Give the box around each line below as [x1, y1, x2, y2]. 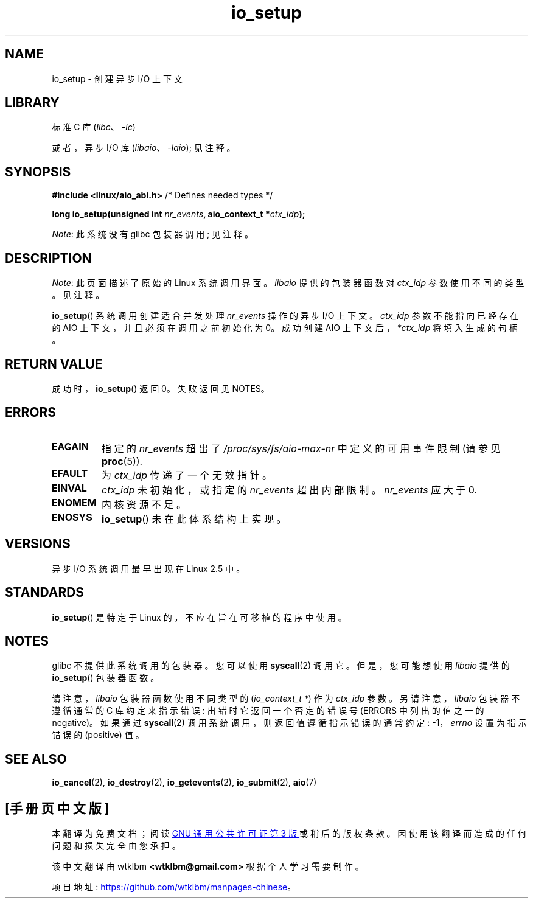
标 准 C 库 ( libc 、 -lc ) [52, 122, 136, 133]
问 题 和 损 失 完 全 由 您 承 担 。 [52, 840, 181, 851]
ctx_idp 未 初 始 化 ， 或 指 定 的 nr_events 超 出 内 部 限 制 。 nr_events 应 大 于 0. [102, 483, 478, 496]
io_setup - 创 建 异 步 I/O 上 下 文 [52, 73, 183, 84]
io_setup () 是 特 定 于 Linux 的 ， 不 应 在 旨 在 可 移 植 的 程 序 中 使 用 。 [52, 612, 347, 622]
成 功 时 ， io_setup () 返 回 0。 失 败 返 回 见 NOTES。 [52, 383, 270, 394]
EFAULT [51, 467, 88, 479]
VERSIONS [5, 536, 71, 552]
